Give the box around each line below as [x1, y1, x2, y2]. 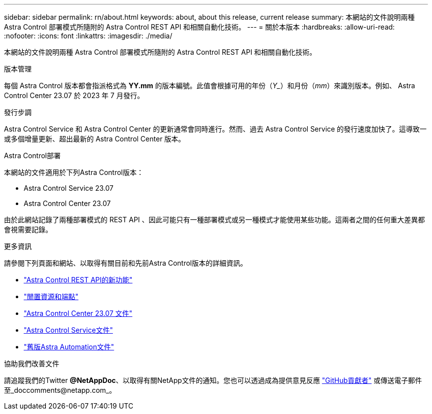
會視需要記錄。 [4, 225, 52, 234]
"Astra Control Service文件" [24, 326, 113, 334]
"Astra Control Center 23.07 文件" [24, 309, 133, 317]
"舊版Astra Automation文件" [24, 343, 114, 351]
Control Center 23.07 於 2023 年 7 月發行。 [4, 91, 144, 100]
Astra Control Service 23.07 [24, 184, 113, 192]
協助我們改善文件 [4, 359, 59, 368]
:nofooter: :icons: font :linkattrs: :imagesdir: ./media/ [4, 32, 173, 40]
